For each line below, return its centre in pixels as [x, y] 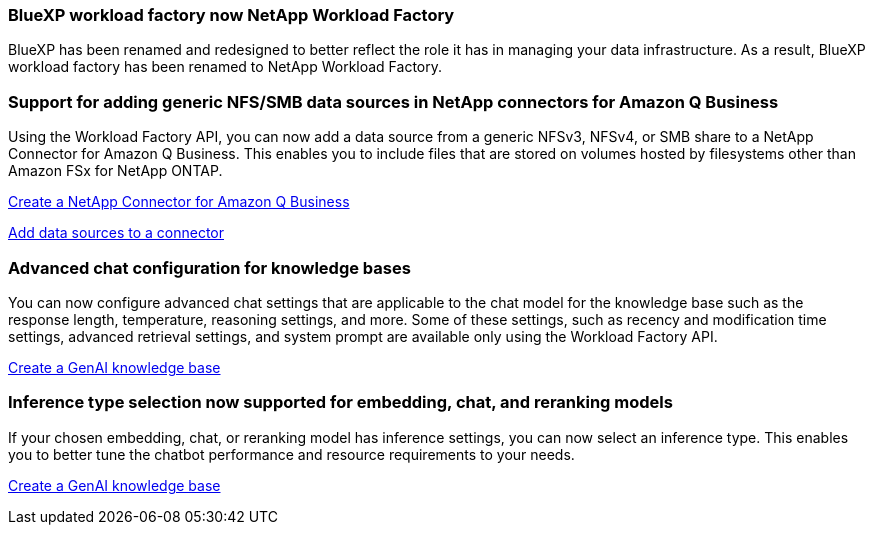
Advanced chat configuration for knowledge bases [209, 267]
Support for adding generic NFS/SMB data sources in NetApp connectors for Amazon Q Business [393, 101]
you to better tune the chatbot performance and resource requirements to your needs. [291, 454]
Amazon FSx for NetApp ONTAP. [115, 171]
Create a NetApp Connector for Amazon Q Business [179, 202]
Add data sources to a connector [116, 233]
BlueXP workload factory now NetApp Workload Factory [231, 15]
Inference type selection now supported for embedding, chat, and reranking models [340, 402]
